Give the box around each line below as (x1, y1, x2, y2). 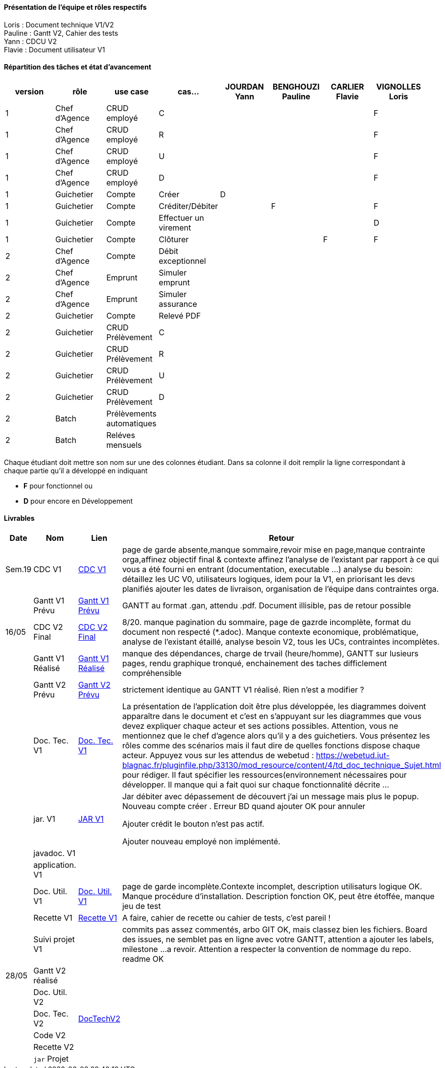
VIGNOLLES (376, 81, 421, 92)
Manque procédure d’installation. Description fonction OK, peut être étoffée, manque (122, 891, 435, 902)
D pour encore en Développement (23, 496, 133, 505)
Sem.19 (5, 564, 32, 575)
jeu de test (122, 901, 161, 911)
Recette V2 (33, 1042, 74, 1052)
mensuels (106, 440, 142, 450)
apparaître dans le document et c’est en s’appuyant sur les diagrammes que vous (122, 711, 422, 721)
